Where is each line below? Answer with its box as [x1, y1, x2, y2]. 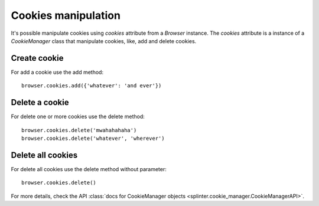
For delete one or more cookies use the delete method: [11, 113, 145, 120]
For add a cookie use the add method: [11, 68, 103, 76]
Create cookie [11, 53, 64, 63]
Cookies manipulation [11, 9, 121, 22]
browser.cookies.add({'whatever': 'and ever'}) [21, 83, 162, 89]
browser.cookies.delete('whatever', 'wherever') [21, 135, 165, 142]
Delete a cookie [11, 97, 69, 107]
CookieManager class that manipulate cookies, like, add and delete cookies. [11, 37, 197, 44]
